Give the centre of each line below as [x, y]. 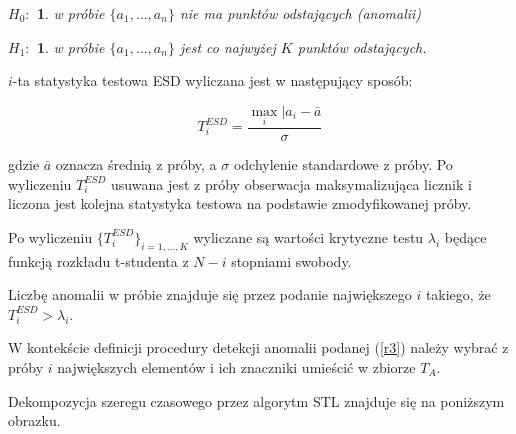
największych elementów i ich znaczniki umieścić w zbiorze [236, 366]
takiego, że [458, 294]
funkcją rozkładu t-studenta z [98, 260]
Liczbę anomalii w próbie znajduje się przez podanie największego [210, 294]
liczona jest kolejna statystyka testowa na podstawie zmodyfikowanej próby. [240, 203]
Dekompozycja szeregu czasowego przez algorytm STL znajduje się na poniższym [256, 400]
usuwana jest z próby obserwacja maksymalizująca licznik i [291, 183]
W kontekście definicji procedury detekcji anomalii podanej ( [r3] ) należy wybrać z [258, 347]
